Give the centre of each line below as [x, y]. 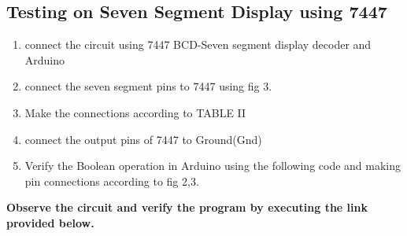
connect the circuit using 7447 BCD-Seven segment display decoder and [198, 44]
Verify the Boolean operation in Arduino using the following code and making [213, 166]
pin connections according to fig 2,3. [112, 181]
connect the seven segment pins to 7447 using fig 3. [148, 86]
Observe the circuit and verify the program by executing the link [187, 207]
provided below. [50, 222]
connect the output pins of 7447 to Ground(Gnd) [143, 139]
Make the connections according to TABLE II [135, 112]
